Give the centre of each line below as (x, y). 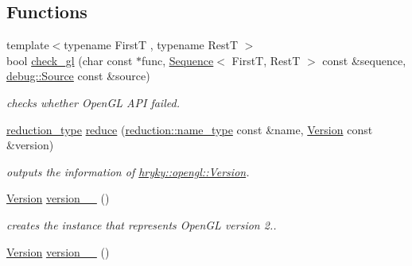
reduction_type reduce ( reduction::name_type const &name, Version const (190, 129)
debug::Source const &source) (78, 76)
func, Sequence (178, 60)
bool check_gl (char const (70, 60)
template (28, 45)
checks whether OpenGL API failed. (93, 102)
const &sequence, (364, 60)
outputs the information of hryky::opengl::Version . (128, 171)
